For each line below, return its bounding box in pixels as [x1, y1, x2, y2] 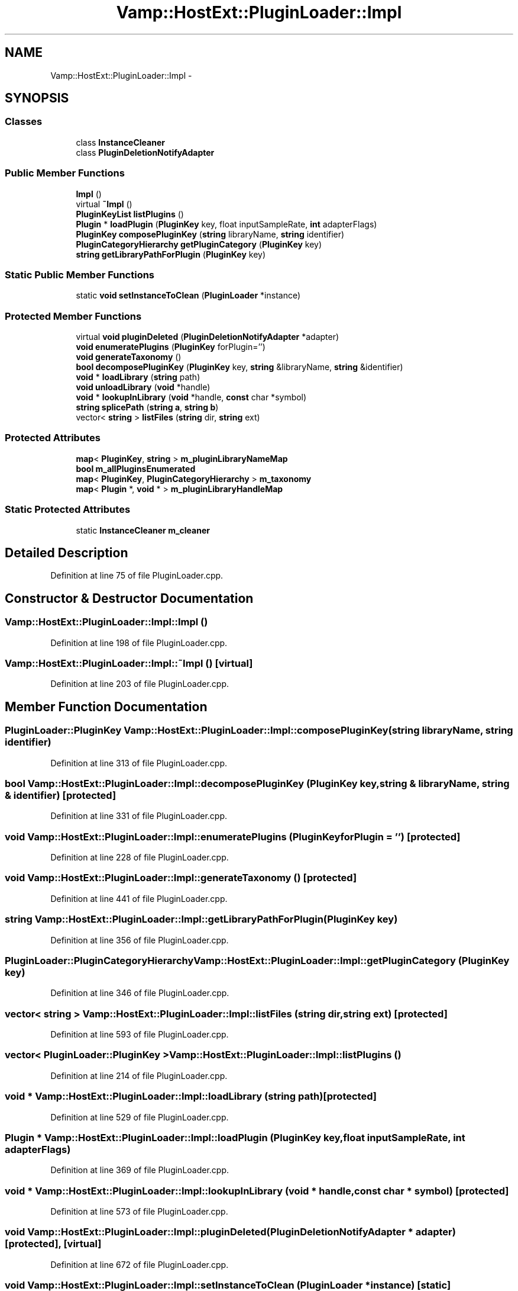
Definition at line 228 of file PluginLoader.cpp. [50, 852, 229, 863]
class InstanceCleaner [76, 137, 165, 147]
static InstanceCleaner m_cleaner [76, 525, 210, 535]
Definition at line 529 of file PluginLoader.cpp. [50, 1112, 229, 1122]
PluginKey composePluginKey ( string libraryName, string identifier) [76, 229, 345, 239]
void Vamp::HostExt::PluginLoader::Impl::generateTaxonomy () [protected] [5, 872, 357, 884]
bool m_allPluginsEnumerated [76, 463, 196, 474]
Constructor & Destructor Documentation [5, 590, 254, 606]
